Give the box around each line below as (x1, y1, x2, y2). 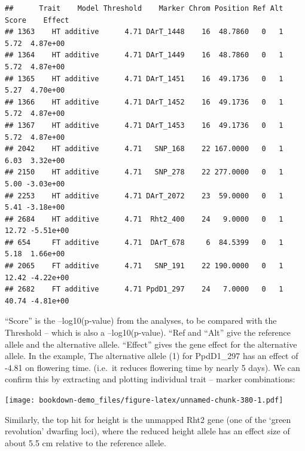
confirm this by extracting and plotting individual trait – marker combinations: (5, 373, 295, 385)
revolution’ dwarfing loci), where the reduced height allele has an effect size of (5, 425, 290, 437)
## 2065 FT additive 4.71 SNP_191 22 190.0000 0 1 (5, 262, 283, 271)
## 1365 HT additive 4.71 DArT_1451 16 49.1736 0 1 (5, 74, 283, 83)
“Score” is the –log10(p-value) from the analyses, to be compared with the (5, 314, 277, 327)
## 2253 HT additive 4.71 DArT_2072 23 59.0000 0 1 (5, 191, 283, 200)
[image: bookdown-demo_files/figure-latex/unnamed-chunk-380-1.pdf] (5, 396, 283, 404)
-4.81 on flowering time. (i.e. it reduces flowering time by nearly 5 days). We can (5, 361, 300, 373)
